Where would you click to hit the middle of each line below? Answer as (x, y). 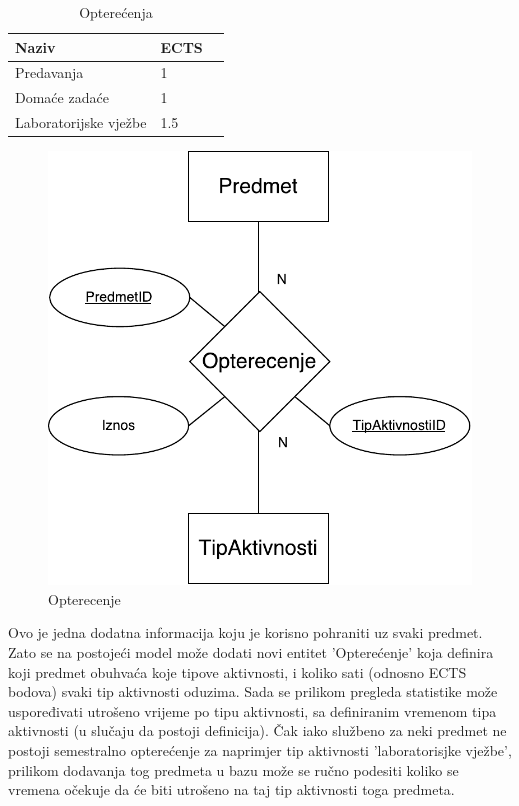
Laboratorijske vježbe (81, 122)
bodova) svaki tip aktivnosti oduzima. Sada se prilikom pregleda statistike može (253, 691)
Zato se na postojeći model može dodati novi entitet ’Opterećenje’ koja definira (251, 652)
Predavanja (49, 72)
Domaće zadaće (62, 97)
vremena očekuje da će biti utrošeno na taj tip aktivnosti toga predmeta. (231, 789)
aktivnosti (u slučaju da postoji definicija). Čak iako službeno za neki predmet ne (257, 730)
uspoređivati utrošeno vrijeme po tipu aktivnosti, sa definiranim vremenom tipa (252, 710)
